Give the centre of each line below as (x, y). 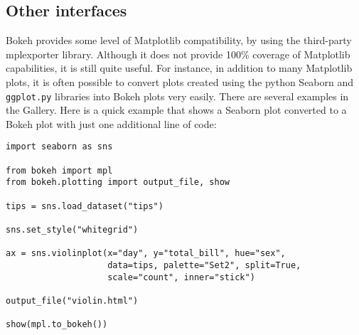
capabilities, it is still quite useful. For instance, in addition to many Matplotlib (179, 68)
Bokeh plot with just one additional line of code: (111, 123)
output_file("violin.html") (72, 301)
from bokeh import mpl (59, 170)
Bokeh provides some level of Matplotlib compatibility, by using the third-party (179, 40)
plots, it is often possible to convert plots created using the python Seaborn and (180, 81)
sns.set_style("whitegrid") (72, 230)
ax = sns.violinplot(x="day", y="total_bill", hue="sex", (146, 254)
